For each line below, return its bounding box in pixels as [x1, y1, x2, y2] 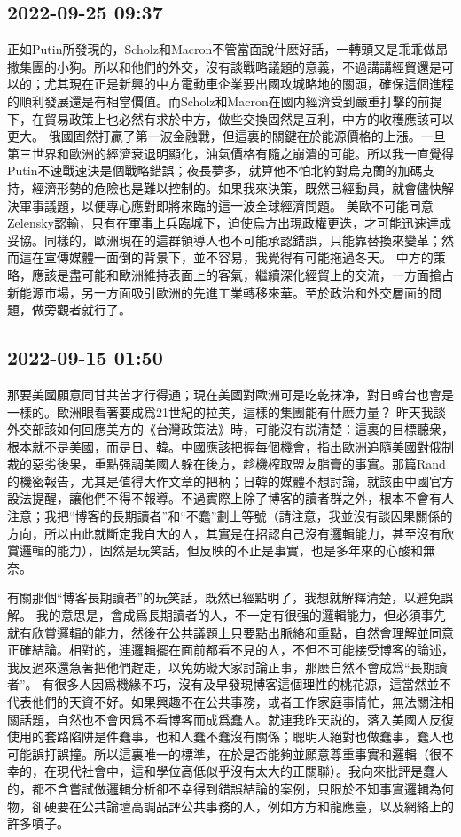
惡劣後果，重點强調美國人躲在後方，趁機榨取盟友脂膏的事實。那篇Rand [31, 454, 446, 473]
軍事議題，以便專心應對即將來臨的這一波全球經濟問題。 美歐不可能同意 [19, 196, 434, 214]
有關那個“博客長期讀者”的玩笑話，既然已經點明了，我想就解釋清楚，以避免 [7, 588, 441, 607]
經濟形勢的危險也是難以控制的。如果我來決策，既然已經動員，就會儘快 [31, 178, 441, 197]
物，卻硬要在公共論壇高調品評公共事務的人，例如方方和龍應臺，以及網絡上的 [7, 796, 454, 815]
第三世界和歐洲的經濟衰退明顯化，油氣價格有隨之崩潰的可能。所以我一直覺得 [7, 143, 454, 162]
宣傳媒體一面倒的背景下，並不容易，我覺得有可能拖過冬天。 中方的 [43, 248, 434, 267]
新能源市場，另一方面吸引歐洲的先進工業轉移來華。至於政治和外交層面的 [7, 283, 429, 301]
